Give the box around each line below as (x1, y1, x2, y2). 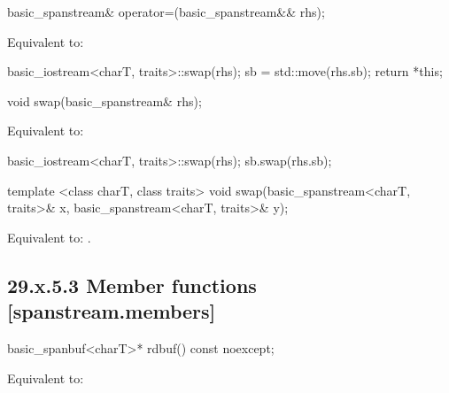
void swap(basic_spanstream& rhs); (7, 91, 202, 110)
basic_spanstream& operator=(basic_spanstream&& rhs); (7, 3, 325, 20)
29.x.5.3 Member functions (7, 271, 257, 298)
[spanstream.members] (7, 297, 216, 325)
